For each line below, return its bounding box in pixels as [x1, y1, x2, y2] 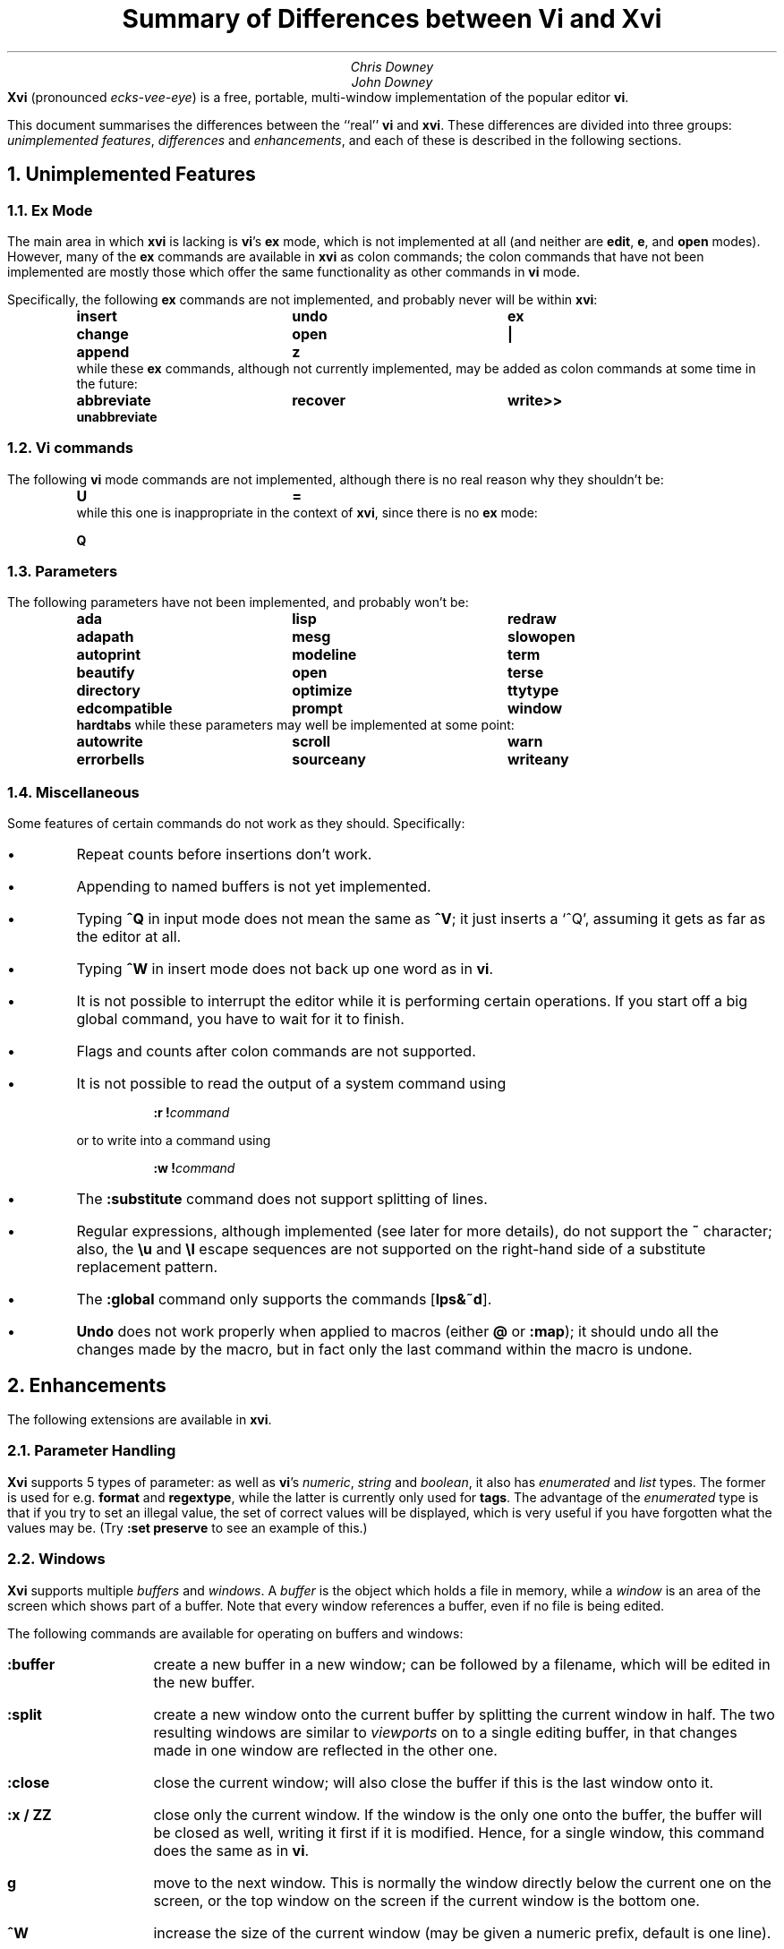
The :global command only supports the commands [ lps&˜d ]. [76, 1290, 492, 1309]
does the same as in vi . [153, 1841, 310, 1859]
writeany [507, 750, 569, 769]
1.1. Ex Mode [7, 201, 93, 219]
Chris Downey [350, 58, 434, 74]
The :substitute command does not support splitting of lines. [76, 1190, 488, 1209]
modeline [292, 645, 357, 664]
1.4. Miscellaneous [7, 782, 140, 801]
